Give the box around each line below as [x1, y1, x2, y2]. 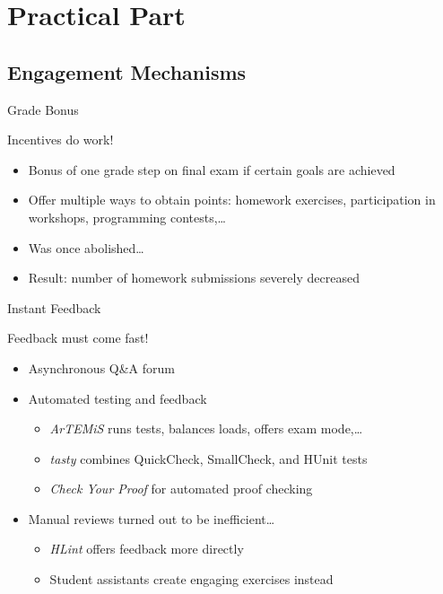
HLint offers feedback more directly [49, 539, 244, 558]
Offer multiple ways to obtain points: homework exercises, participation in [28, 190, 436, 209]
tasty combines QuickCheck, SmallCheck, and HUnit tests [49, 449, 368, 467]
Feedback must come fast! [7, 328, 149, 347]
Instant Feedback [7, 298, 101, 317]
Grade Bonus [7, 100, 79, 118]
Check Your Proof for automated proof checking [49, 479, 313, 498]
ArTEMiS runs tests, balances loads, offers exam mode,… [49, 419, 363, 438]
